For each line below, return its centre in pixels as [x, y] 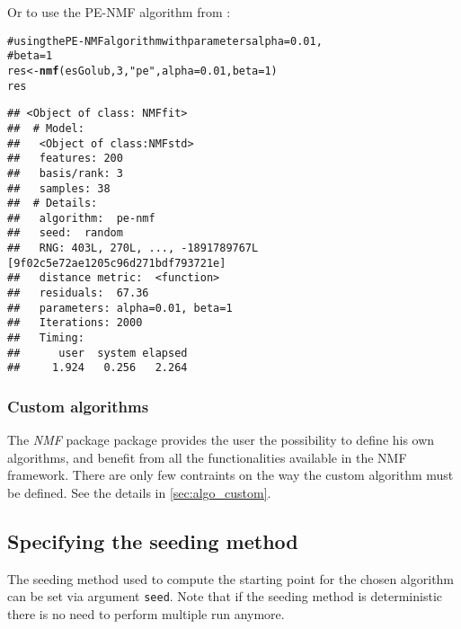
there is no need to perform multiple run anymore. [146, 614]
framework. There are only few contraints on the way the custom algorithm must [230, 475]
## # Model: [46, 128]
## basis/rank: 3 [65, 173]
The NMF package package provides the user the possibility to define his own [221, 440]
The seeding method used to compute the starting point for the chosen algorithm [231, 578]
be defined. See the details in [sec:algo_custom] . [139, 493]
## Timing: [46, 338]
